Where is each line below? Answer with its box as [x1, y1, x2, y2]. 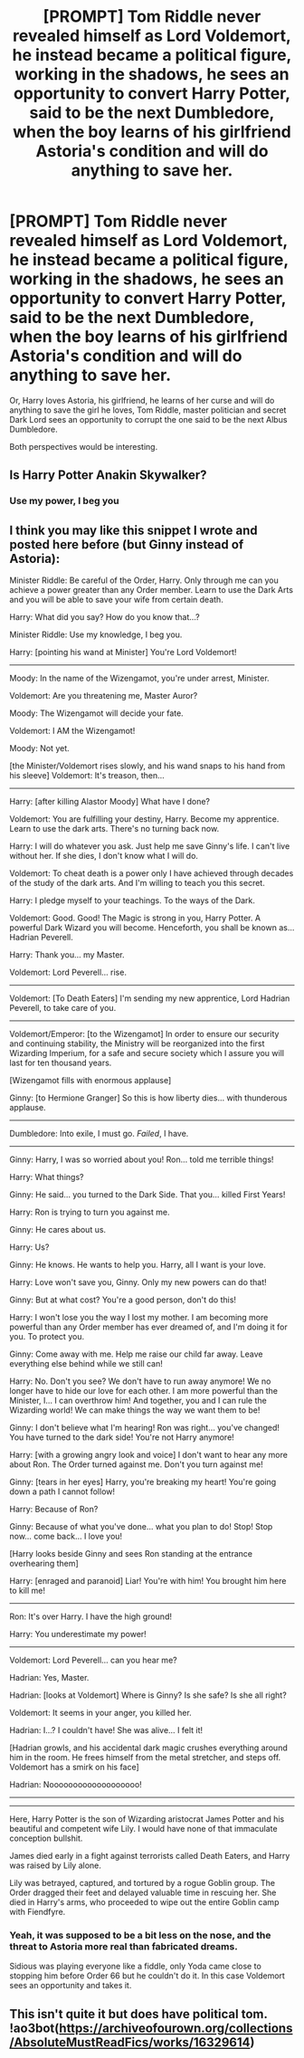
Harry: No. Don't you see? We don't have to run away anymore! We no [9, 1376, 271, 1386]
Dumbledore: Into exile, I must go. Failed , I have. [9, 1129, 189, 1139]
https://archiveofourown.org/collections [58, 2020, 293, 2035]
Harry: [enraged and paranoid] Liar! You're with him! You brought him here [9, 1576, 287, 1586]
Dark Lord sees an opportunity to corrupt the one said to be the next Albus [9, 414, 288, 424]
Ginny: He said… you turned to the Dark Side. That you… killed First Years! [9, 1189, 286, 1200]
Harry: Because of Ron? [9, 1504, 99, 1515]
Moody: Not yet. [9, 743, 70, 754]
